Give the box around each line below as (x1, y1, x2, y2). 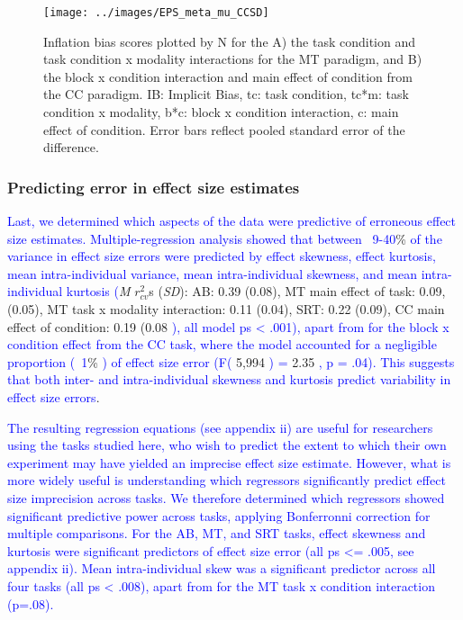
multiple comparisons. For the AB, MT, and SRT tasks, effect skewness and (7, 524, 426, 543)
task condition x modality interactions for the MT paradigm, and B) (43, 49, 422, 68)
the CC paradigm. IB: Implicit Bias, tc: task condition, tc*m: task (43, 85, 409, 103)
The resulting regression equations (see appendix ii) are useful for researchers (7, 418, 433, 436)
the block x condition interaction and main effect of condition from (43, 67, 413, 85)
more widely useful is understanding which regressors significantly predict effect (7, 471, 446, 490)
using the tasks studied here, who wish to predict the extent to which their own (7, 436, 447, 454)
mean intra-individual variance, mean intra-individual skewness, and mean (7, 264, 417, 283)
